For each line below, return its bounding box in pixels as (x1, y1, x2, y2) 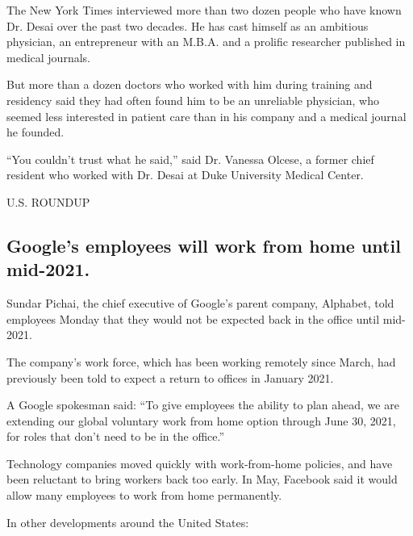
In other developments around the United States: (6, 513, 249, 530)
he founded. (6, 124, 65, 140)
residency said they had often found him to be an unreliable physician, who (6, 91, 379, 108)
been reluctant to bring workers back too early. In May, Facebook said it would (6, 471, 398, 488)
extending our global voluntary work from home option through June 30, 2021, (6, 412, 396, 429)
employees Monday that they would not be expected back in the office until (6, 310, 380, 327)
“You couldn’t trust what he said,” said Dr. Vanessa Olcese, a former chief (6, 150, 374, 167)
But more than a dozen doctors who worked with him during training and (6, 76, 373, 93)
